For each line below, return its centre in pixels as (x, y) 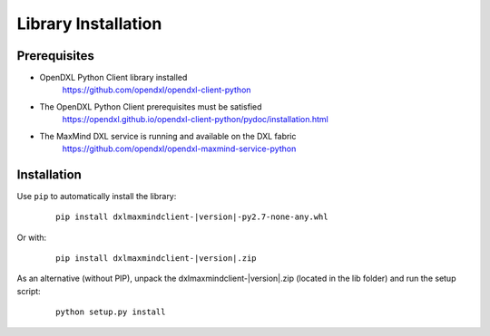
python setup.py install (111, 312)
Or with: (32, 237)
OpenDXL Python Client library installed (113, 78)
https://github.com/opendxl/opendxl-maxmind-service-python (179, 149)
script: (29, 291)
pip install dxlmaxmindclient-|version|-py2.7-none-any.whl (192, 217)
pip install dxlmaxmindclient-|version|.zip (157, 259)
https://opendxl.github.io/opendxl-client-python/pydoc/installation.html (195, 120)
